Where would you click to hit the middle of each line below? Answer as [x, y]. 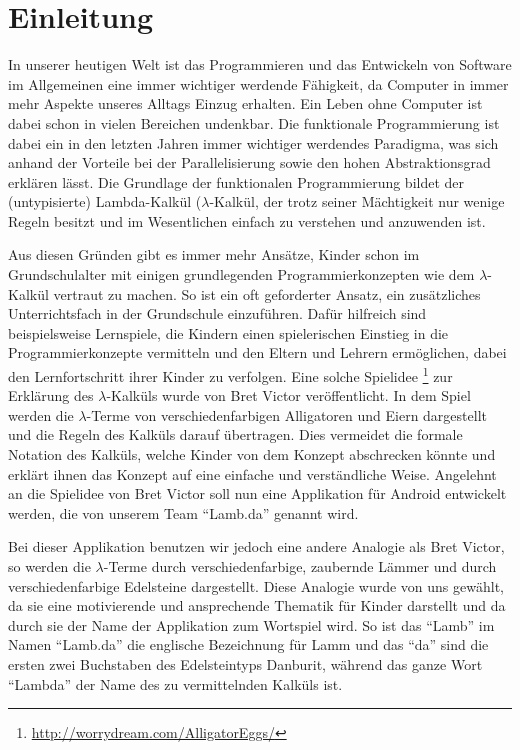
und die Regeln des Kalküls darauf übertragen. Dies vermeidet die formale [235, 434]
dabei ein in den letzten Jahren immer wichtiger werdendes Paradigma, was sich [253, 142]
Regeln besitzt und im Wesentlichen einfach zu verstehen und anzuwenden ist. [247, 220]
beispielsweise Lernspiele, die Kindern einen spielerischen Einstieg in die [228, 332]
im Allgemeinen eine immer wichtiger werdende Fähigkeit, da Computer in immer [258, 83]
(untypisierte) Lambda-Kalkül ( [105, 201]
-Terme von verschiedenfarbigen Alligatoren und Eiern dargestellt [286, 414]
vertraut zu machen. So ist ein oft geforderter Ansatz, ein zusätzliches [267, 293]
